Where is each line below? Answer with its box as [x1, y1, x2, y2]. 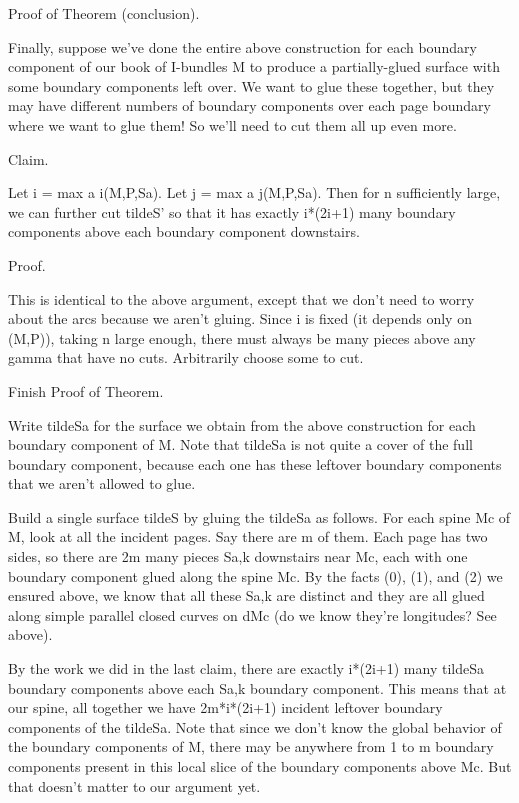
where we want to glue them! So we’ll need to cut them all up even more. [8, 114, 457, 135]
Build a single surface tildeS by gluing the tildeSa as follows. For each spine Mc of [8, 506, 511, 527]
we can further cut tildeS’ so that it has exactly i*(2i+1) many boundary [8, 201, 456, 222]
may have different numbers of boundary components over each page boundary [8, 95, 491, 116]
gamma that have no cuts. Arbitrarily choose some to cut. [8, 347, 364, 368]
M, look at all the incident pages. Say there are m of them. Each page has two [8, 526, 488, 547]
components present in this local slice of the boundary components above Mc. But [8, 756, 512, 776]
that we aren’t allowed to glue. [8, 473, 196, 494]
